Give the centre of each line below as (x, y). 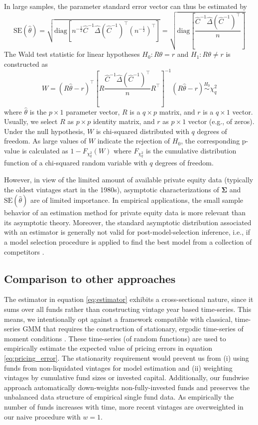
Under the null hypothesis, (45, 131)
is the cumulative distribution (191, 151)
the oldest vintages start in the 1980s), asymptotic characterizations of (112, 189)
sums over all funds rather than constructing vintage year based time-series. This (128, 309)
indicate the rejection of (134, 141)
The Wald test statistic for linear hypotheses (72, 54)
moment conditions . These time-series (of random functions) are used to (115, 338)
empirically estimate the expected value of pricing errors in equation (108, 348)
